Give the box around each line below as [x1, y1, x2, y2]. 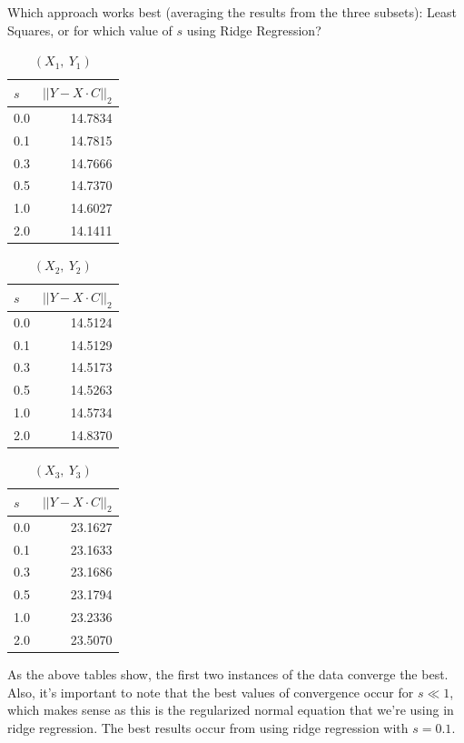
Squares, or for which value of [7, 20, 173, 39]
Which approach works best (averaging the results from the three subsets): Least [7, 3, 457, 21]
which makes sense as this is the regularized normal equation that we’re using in [7, 700, 454, 719]
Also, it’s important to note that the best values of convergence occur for [7, 682, 414, 701]
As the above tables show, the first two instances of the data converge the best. [7, 665, 449, 684]
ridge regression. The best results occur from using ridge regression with [7, 718, 409, 737]
